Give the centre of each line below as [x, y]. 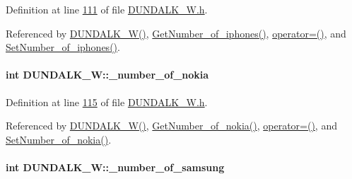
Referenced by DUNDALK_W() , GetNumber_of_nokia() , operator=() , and [171, 126]
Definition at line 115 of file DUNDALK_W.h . [107, 102]
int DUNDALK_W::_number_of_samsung [115, 167]
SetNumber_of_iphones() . [63, 47]
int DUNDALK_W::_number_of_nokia [107, 75]
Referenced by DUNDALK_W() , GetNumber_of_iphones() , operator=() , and [176, 33]
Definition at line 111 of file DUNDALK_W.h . [107, 9]
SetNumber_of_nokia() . [59, 139]
